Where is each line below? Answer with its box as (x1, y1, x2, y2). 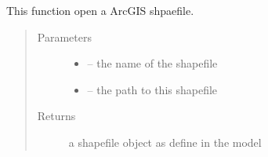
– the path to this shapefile (87, 81, 218, 97)
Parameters (37, 28, 92, 45)
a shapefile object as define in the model (68, 133, 262, 150)
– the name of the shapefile (87, 55, 218, 71)
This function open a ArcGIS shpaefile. (6, 2, 194, 18)
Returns (37, 108, 76, 124)
